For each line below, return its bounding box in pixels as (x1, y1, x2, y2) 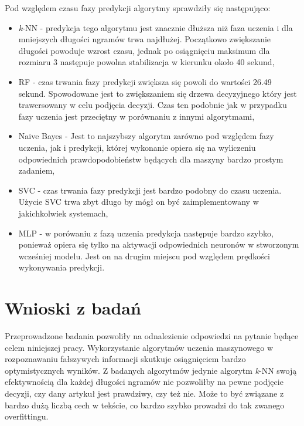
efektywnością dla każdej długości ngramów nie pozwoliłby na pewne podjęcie (5, 376, 283, 388)
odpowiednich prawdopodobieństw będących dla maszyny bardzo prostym (18, 153, 283, 165)
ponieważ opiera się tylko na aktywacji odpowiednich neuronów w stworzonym (18, 238, 299, 251)
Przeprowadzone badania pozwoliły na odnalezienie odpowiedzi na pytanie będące (5, 330, 299, 342)
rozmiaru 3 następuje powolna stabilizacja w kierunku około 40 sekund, (18, 56, 275, 68)
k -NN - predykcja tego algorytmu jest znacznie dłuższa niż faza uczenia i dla (18, 21, 293, 33)
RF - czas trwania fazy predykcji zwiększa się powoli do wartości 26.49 (18, 75, 272, 87)
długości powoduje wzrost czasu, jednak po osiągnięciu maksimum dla (18, 44, 270, 56)
